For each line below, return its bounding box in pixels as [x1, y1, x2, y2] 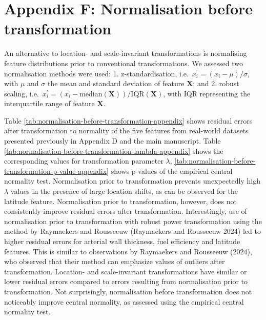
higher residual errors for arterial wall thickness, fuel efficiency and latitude [4, 236, 240, 246]
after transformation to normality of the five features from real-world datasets [4, 125, 249, 136]
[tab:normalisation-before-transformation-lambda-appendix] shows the [4, 145, 223, 156]
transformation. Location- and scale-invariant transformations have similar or [4, 266, 247, 276]
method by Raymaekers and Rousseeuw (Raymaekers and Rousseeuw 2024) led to [4, 226, 261, 236]
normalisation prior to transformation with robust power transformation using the [4, 215, 262, 226]
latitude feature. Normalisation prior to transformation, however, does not [4, 195, 237, 206]
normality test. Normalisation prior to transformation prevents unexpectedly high [4, 175, 260, 186]
